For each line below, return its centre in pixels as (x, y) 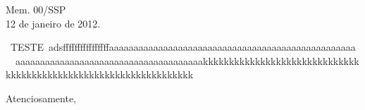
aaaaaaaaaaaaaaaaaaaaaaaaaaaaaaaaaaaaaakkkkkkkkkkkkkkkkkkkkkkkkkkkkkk (187, 60)
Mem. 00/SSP (36, 9)
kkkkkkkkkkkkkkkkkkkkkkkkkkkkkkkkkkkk (100, 74)
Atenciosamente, (41, 98)
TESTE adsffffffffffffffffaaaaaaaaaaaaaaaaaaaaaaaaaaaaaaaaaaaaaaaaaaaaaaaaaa (183, 47)
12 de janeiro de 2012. (53, 23)
